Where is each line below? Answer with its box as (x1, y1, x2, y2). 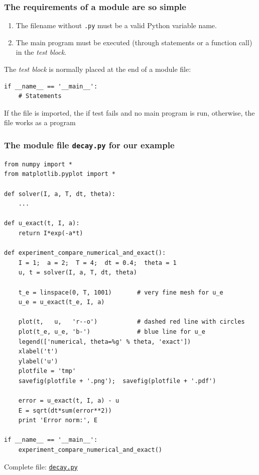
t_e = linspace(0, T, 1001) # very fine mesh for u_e (18, 289, 223, 296)
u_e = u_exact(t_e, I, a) (18, 299, 105, 306)
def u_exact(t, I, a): (4, 220, 80, 227)
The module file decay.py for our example (4, 138, 175, 151)
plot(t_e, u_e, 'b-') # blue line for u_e (18, 328, 205, 335)
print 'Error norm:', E (18, 417, 98, 424)
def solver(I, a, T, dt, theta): (4, 190, 115, 198)
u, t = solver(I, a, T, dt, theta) (18, 269, 137, 276)
